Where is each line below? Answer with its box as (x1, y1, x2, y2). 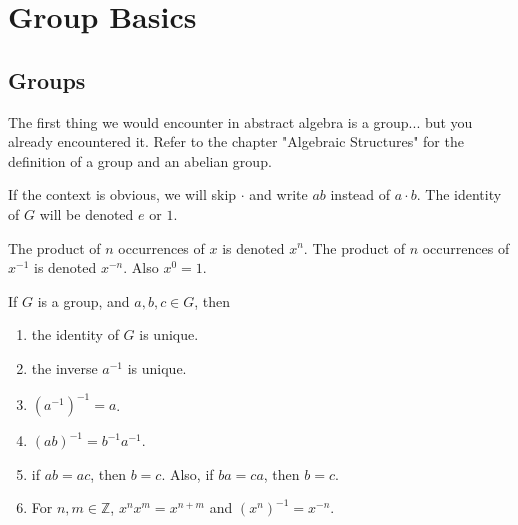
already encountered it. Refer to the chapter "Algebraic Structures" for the (8, 131, 464, 152)
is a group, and (37, 290, 130, 311)
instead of (330, 184, 391, 205)
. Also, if (161, 463, 214, 484)
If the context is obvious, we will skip (8, 184, 237, 205)
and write (249, 184, 308, 205)
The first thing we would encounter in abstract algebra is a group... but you (8, 111, 473, 132)
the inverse (31, 357, 98, 378)
